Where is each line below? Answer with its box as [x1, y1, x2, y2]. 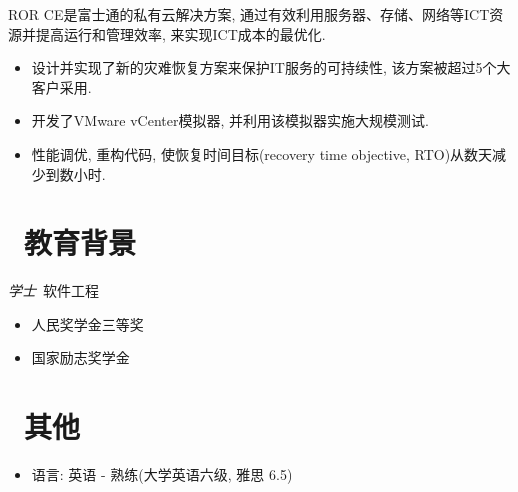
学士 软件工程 [8, 280, 99, 301]
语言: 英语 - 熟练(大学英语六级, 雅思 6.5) [31, 464, 293, 485]
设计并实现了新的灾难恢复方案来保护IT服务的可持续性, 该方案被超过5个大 [31, 57, 511, 78]
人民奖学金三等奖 [31, 313, 144, 334]
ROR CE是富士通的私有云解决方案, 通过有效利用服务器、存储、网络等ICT [8, 4, 490, 24]
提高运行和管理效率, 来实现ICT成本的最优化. [35, 23, 326, 44]
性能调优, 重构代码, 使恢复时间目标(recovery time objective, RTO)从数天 [31, 143, 493, 164]
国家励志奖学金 [31, 347, 130, 368]
